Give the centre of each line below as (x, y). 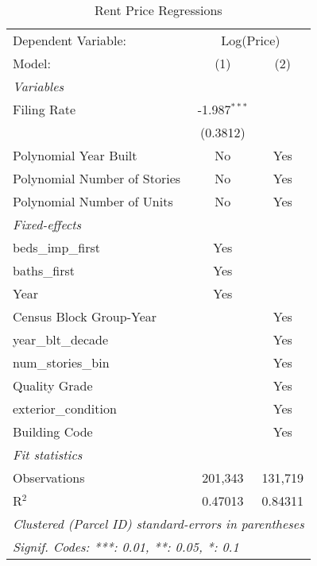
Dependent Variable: (70, 40)
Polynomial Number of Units (93, 201)
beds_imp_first (57, 247)
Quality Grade (53, 385)
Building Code (53, 431)
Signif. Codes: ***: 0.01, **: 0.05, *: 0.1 (126, 547)
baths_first (44, 270)
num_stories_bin (61, 362)
